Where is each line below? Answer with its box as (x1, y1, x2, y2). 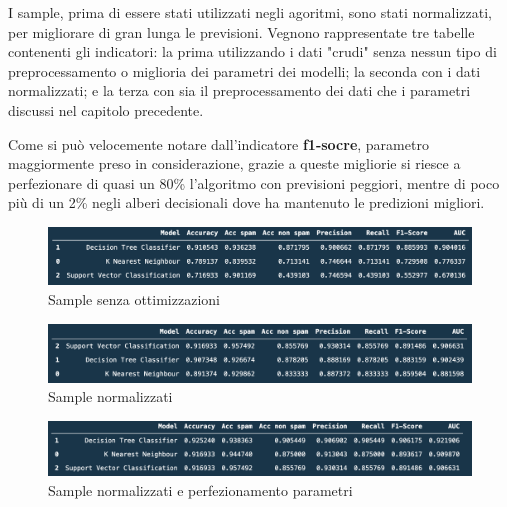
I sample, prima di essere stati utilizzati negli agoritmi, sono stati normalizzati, (8, 2, 492, 22)
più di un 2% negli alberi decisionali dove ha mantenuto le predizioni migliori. (8, 192, 485, 213)
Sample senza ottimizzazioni (48, 288, 220, 309)
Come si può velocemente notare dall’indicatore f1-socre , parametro (8, 133, 429, 154)
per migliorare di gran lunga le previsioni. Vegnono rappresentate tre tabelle (8, 21, 475, 42)
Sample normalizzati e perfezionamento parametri (48, 479, 353, 500)
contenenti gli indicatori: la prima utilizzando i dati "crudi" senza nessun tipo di (8, 41, 497, 62)
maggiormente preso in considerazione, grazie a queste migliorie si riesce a (8, 153, 461, 174)
